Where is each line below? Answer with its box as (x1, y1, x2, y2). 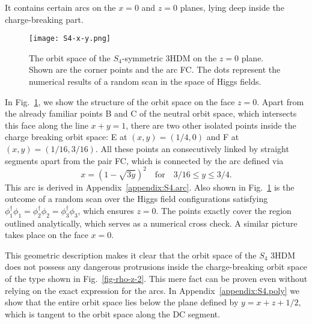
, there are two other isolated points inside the (126, 118, 296, 131)
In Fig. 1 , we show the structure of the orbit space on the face (5, 95, 235, 108)
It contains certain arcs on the (5, 1, 116, 13)
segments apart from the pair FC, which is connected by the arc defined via (5, 154, 284, 167)
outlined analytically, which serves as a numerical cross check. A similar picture (5, 216, 298, 229)
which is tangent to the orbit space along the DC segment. (5, 307, 221, 320)
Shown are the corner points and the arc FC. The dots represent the (29, 63, 281, 76)
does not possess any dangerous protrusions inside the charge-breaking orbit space (5, 260, 307, 273)
